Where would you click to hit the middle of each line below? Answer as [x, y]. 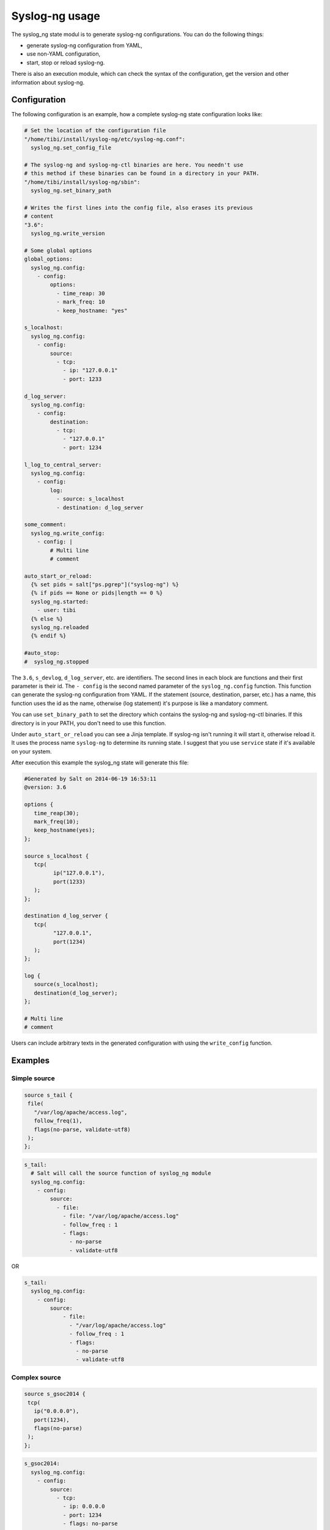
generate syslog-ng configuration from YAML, [85, 45]
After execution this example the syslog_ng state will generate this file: [100, 763]
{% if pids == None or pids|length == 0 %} [97, 593]
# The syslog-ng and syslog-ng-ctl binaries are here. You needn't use [134, 165]
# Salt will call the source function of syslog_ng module [121, 1173]
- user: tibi [57, 610]
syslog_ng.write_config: [68, 533]
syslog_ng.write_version [68, 233]
